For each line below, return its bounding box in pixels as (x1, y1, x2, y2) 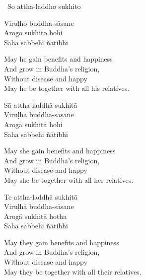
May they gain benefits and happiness (4, 237, 119, 247)
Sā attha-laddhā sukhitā (4, 99, 77, 110)
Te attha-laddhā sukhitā (4, 191, 77, 202)
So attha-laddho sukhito (7, 1, 81, 11)
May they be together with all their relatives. (4, 266, 142, 277)
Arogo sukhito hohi (4, 27, 63, 38)
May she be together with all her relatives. (4, 174, 134, 185)
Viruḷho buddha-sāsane (4, 17, 74, 28)
